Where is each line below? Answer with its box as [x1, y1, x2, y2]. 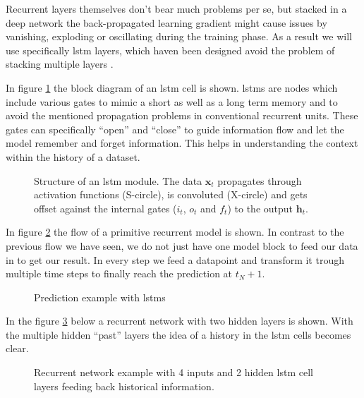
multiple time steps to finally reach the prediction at [6, 266, 233, 281]
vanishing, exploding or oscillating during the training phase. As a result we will [6, 29, 352, 44]
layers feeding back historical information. [34, 378, 214, 393]
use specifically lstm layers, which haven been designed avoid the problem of [6, 42, 335, 57]
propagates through [217, 173, 302, 188]
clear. [6, 341, 29, 356]
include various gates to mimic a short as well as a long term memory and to [6, 94, 338, 109]
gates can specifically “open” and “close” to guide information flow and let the [6, 121, 344, 136]
